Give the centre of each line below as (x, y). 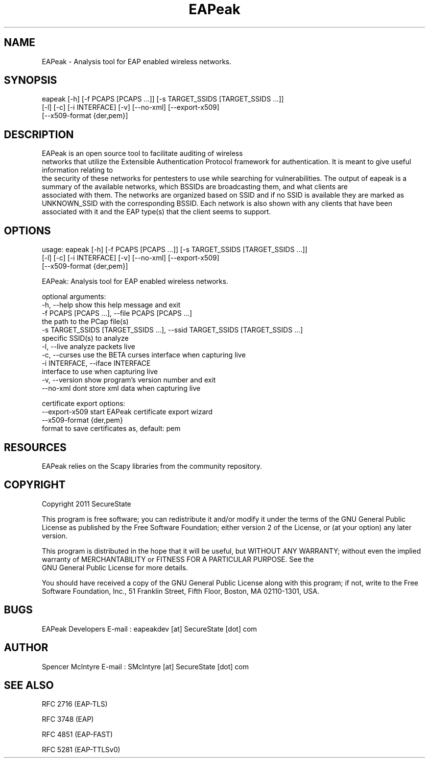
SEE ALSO (29, 685)
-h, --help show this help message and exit (111, 305)
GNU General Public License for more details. (115, 567)
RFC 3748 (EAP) (68, 719)
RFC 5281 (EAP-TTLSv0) (81, 750)
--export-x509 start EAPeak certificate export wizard (127, 412)
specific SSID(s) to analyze (85, 338)
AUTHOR (26, 648)
